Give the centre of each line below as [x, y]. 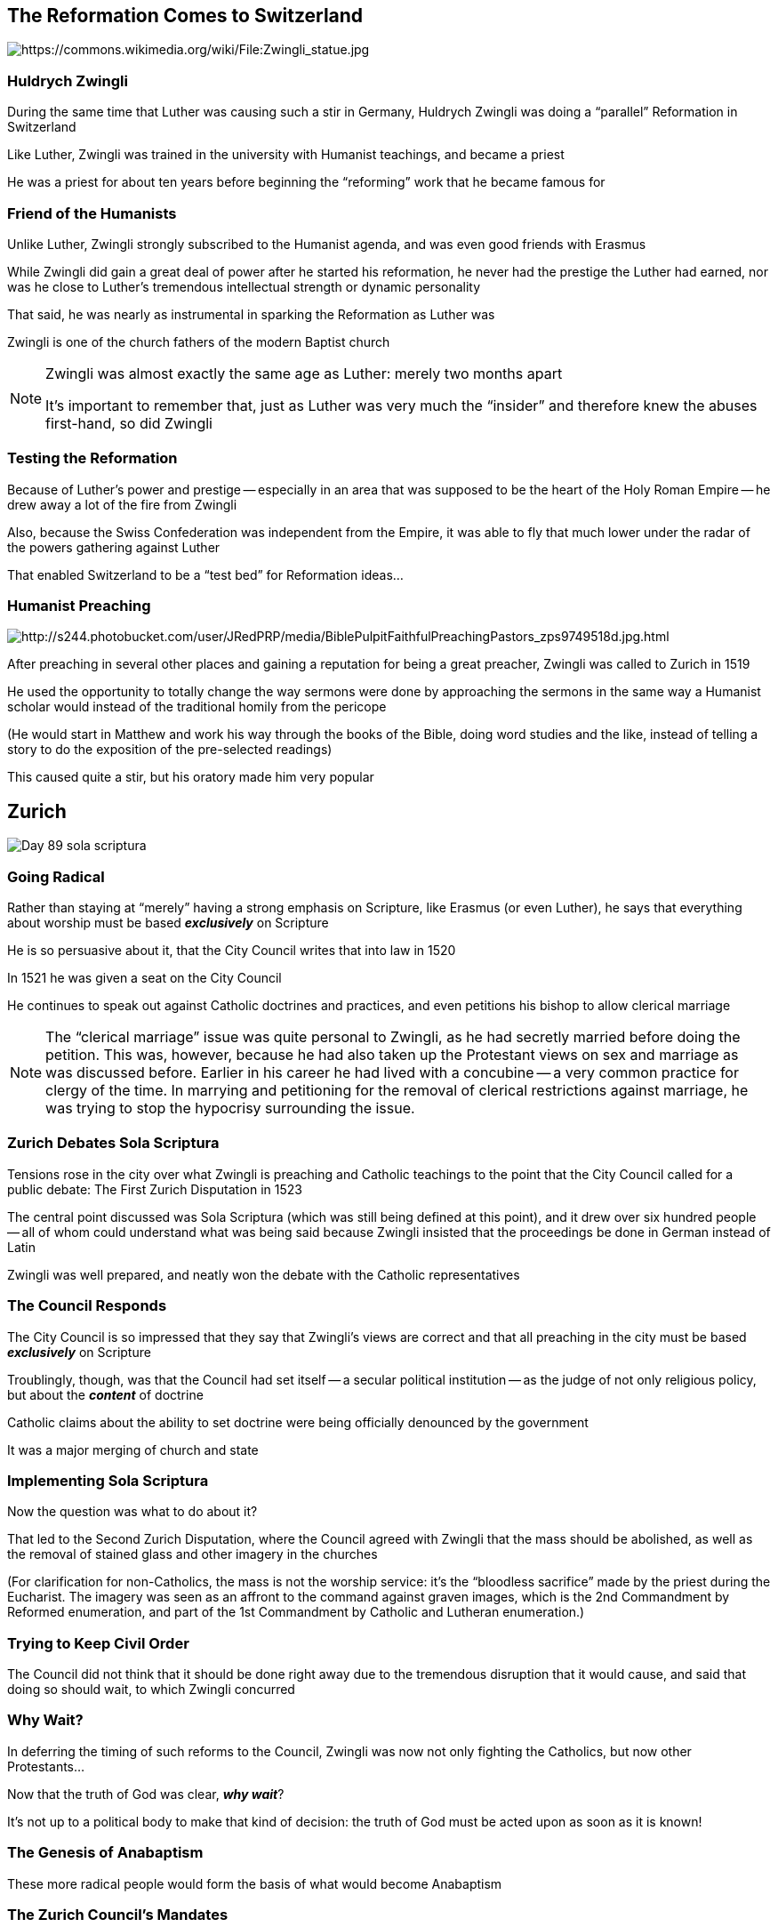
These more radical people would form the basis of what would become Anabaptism [255, 1883]
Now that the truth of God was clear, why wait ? [146, 1794]
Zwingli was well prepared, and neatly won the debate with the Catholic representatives [264, 1274]
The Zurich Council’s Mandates [118, 1914]
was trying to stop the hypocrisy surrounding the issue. [230, 1108]
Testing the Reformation [92, 458]
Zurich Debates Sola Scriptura [113, 1143]
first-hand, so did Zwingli [129, 423]
